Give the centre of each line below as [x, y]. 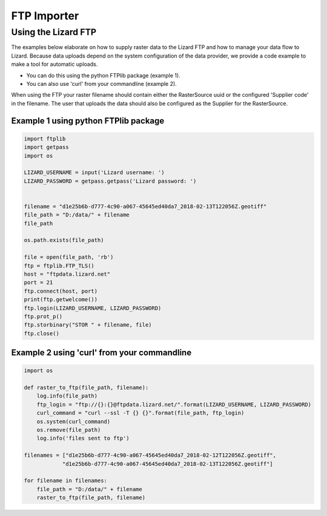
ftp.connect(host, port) [61, 291]
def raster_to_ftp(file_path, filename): [86, 388]
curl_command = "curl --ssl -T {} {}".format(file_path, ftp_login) [140, 413]
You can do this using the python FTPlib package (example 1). [104, 75]
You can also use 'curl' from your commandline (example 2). [101, 83]
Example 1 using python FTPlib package [88, 121]
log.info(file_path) [67, 396]
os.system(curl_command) [74, 421]
